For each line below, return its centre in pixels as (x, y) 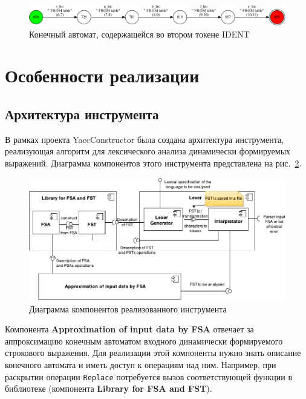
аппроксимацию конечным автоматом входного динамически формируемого (144, 341)
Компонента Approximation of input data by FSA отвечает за (129, 329)
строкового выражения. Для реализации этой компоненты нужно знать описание (153, 353)
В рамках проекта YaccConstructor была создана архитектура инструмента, (145, 139)
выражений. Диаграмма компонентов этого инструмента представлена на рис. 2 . (153, 163)
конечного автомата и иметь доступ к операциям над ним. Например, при (141, 364)
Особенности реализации (102, 75)
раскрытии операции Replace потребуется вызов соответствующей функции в (149, 376)
